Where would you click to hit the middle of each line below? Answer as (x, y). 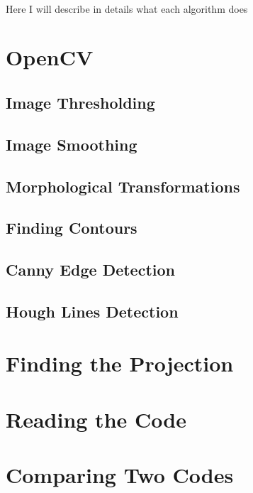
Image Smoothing (72, 144)
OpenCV (50, 57)
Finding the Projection (120, 363)
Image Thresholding (80, 102)
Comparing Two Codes (120, 475)
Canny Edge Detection (90, 270)
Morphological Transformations (123, 186)
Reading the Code (96, 419)
